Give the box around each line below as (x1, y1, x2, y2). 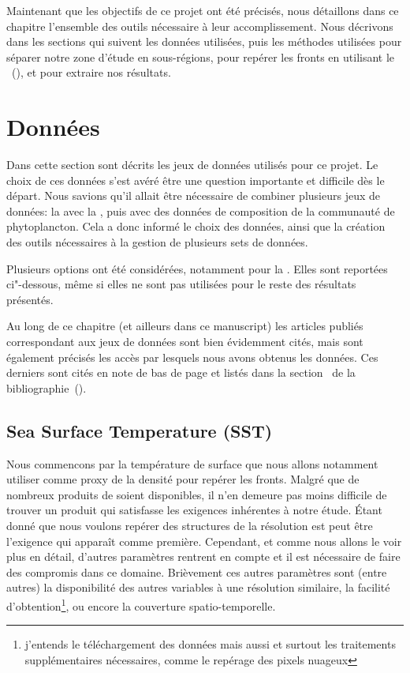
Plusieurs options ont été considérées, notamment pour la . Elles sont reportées (6, 260, 388, 276)
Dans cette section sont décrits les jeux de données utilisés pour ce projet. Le (6, 156, 378, 173)
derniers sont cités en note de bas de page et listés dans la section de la (6, 364, 356, 381)
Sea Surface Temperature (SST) (6, 418, 273, 442)
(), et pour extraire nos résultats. (11, 64, 171, 81)
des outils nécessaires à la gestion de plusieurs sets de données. (6, 234, 308, 250)
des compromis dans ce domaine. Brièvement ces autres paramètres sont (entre (6, 563, 387, 580)
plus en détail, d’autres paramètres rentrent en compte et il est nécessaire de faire (6, 548, 401, 565)
